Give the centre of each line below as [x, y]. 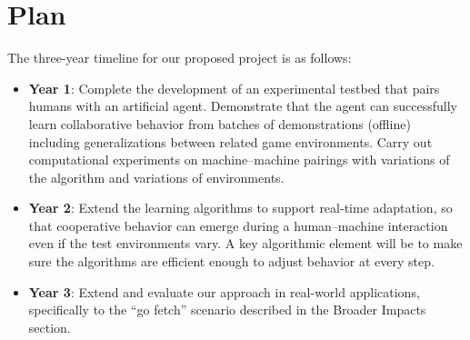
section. [50, 327]
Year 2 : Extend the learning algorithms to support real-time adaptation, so [240, 208]
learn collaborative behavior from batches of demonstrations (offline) [220, 123]
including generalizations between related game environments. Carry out [230, 141]
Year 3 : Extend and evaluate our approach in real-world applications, [224, 291]
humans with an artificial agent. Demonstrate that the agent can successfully [243, 106]
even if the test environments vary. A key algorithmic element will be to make [245, 243]
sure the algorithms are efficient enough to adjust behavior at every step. [231, 261]
